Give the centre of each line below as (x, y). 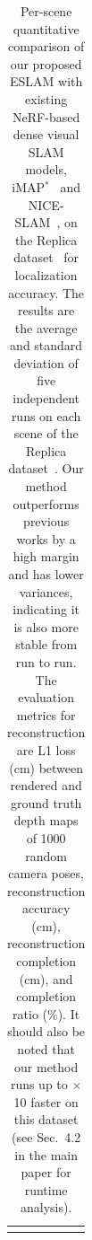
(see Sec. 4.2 (46, 1137)
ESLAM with (46, 81)
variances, (46, 591)
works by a (46, 538)
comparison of (46, 46)
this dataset (46, 1119)
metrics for (46, 714)
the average (46, 327)
